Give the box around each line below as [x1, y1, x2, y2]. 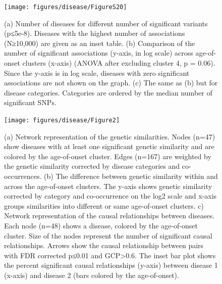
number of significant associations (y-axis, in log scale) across [4, 48, 193, 58]
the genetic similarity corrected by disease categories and [4, 161, 180, 171]
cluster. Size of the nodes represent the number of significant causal [4, 230, 212, 241]
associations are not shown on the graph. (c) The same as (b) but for [4, 77, 218, 88]
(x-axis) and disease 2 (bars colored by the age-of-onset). [4, 269, 179, 280]
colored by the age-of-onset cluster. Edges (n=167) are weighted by [4, 151, 211, 161]
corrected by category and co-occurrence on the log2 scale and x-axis [4, 191, 217, 201]
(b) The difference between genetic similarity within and [44, 171, 218, 181]
